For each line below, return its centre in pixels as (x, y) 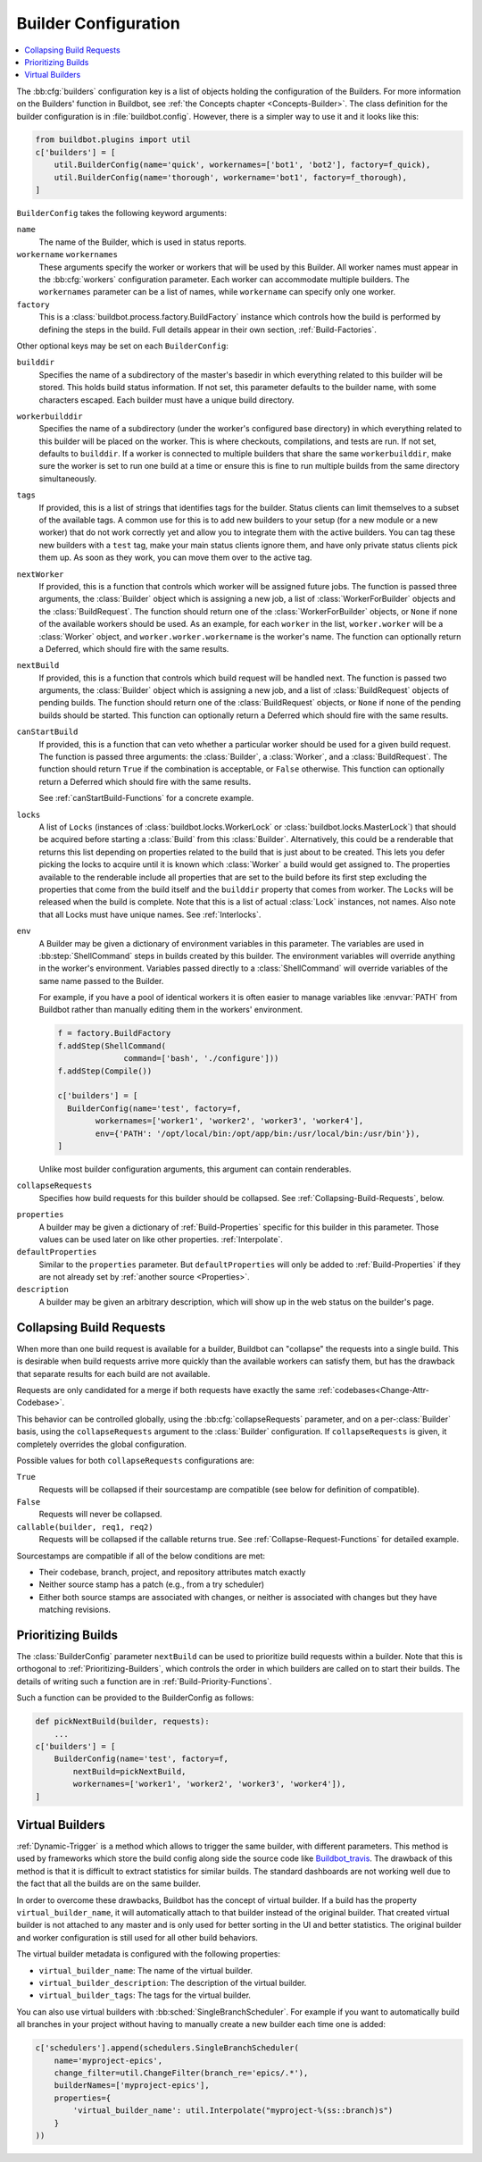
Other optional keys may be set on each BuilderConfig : (123, 346)
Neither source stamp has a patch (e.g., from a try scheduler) (152, 1584)
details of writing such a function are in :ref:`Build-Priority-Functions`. (144, 1681)
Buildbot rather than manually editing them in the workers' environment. (171, 1010)
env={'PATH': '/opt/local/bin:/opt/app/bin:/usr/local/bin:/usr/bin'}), (258, 1133)
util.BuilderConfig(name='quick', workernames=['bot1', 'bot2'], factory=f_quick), (242, 165)
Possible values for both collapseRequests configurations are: (135, 1460)
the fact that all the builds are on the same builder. (108, 1883)
